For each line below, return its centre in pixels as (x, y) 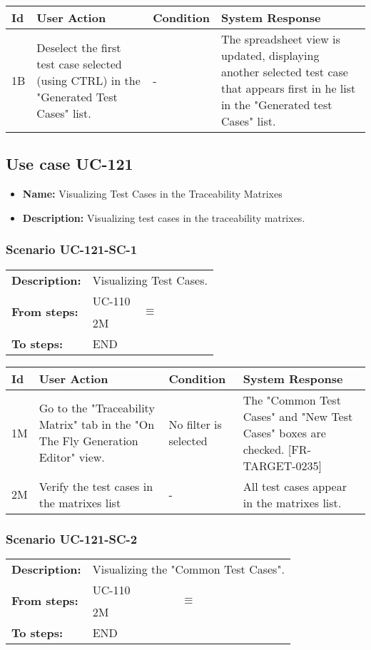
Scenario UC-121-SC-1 (72, 249)
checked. (264, 449)
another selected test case (284, 72)
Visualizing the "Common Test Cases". (188, 569)
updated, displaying (270, 55)
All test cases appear (295, 486)
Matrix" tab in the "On (97, 425)
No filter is (195, 425)
